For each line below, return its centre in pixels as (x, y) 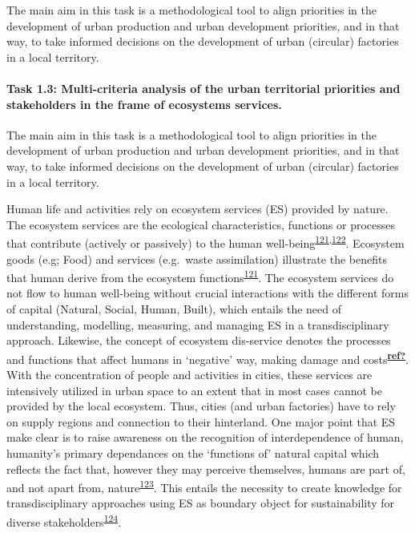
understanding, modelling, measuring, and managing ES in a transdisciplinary (198, 324)
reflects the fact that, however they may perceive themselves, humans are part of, (206, 468)
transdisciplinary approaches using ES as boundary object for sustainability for (201, 503)
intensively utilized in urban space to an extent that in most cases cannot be (195, 390)
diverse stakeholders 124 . (64, 521)
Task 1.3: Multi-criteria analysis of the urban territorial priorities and (203, 88)
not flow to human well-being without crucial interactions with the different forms (207, 293)
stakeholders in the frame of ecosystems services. (144, 104)
